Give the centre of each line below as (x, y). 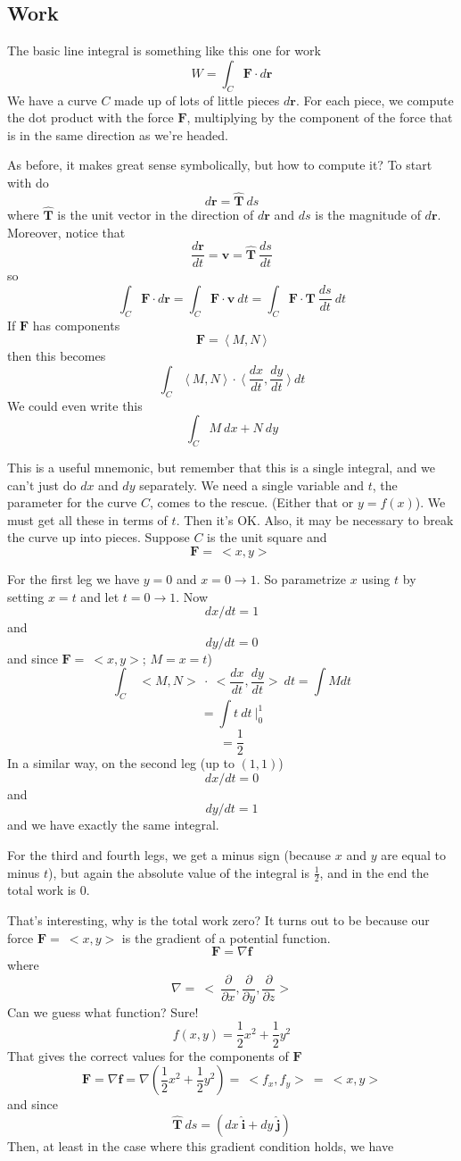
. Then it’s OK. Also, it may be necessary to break (315, 519)
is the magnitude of (368, 214)
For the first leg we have (74, 578)
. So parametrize (301, 578)
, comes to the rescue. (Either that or (251, 502)
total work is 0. (49, 890)
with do (28, 182)
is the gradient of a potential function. (226, 937)
